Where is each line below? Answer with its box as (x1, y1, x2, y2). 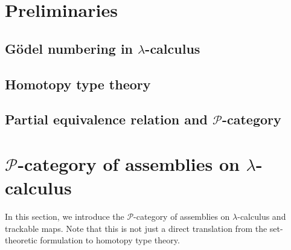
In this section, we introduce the (5, 210, 124, 223)
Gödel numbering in (5, 39, 133, 57)
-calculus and (237, 210, 286, 223)
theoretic (5, 234, 37, 246)
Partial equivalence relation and (5, 110, 208, 129)
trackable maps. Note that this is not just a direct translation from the (5, 222, 267, 234)
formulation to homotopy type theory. (40, 234, 180, 246)
